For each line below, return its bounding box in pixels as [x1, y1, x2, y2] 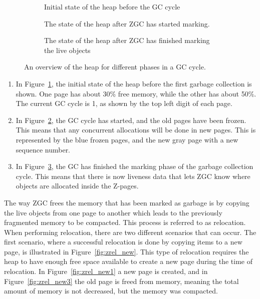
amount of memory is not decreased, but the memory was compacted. [4, 285, 218, 296]
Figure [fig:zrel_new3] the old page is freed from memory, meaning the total [4, 275, 239, 286]
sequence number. [16, 144, 71, 154]
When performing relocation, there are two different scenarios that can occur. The [4, 226, 256, 237]
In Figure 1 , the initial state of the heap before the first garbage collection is [16, 78, 252, 88]
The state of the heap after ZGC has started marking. [44, 18, 210, 28]
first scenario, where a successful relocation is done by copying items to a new [4, 236, 242, 247]
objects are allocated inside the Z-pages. [16, 180, 139, 191]
